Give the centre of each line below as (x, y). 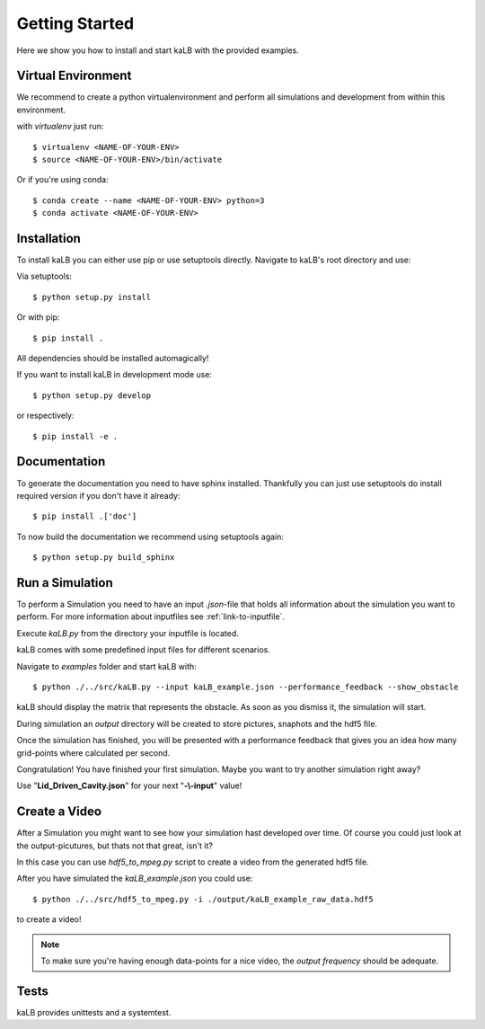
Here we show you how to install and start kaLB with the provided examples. (158, 50)
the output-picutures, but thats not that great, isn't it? (115, 846)
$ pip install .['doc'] (85, 516)
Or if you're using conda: (63, 180)
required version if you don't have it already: (98, 495)
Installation (48, 239)
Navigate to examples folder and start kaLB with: (106, 666)
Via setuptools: (44, 276)
